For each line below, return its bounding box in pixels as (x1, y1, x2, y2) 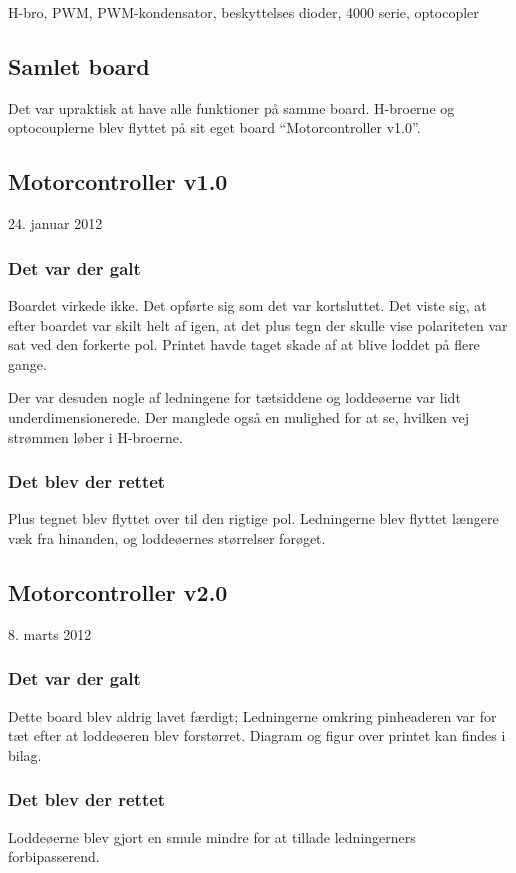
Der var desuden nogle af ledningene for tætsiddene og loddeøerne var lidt (8, 387, 461, 408)
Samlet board (8, 50, 150, 81)
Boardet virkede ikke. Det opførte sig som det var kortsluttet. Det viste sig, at (8, 295, 487, 315)
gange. (8, 353, 47, 374)
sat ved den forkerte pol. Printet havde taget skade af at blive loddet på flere (8, 334, 480, 355)
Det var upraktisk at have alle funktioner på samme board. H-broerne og (8, 97, 455, 118)
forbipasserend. (8, 846, 100, 867)
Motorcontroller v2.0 (8, 576, 228, 607)
